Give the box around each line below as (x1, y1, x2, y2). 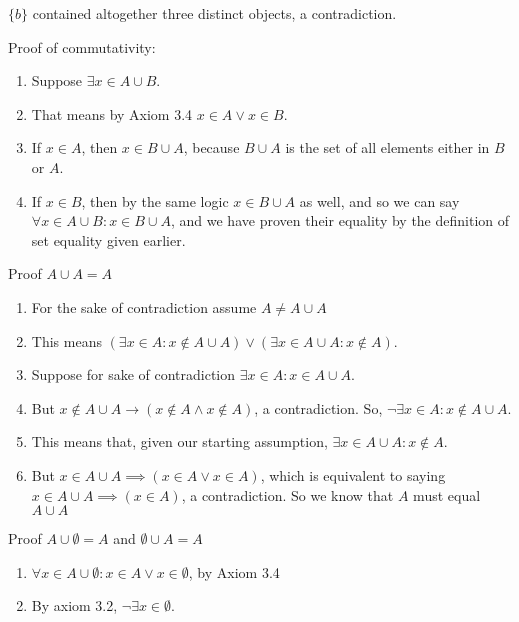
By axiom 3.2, (31, 595, 118, 616)
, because (183, 137, 240, 158)
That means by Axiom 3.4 (31, 103, 193, 124)
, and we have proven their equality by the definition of (170, 210, 510, 231)
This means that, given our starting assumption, (31, 431, 328, 452)
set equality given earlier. (31, 229, 186, 250)
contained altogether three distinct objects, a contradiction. (32, 3, 397, 23)
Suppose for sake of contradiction (31, 364, 236, 385)
